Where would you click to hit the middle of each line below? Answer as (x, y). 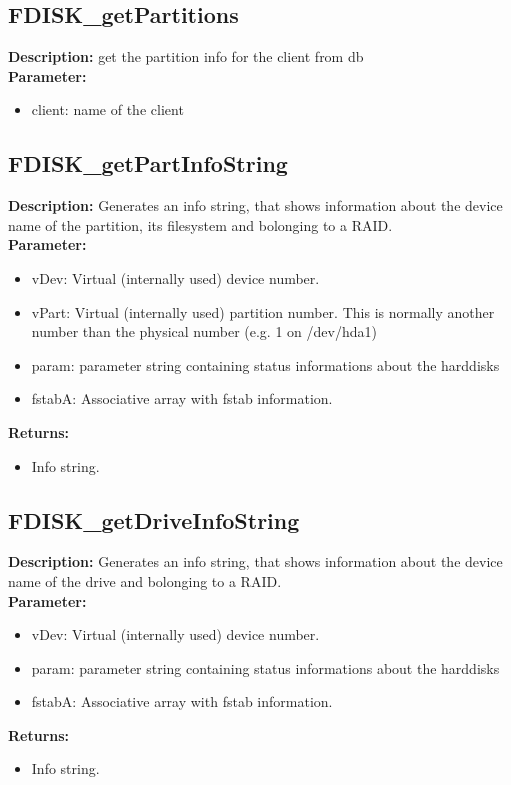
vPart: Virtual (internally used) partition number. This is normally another (263, 311)
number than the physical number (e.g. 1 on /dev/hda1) (204, 331)
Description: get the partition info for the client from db (186, 56)
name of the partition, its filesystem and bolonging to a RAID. (200, 224)
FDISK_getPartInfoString (148, 163)
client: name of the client (107, 109)
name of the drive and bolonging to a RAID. (145, 580)
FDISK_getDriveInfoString (154, 519)
